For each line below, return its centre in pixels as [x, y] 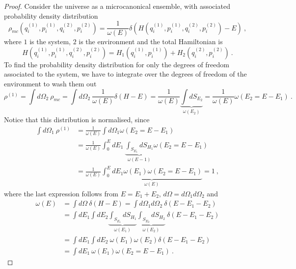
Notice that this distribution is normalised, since [77, 120]
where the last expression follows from [61, 193]
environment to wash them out [50, 84]
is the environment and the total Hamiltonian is [151, 41]
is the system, [50, 41]
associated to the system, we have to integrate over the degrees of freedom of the [125, 74]
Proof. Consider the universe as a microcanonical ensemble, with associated [117, 6]
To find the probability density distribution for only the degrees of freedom [117, 64]
